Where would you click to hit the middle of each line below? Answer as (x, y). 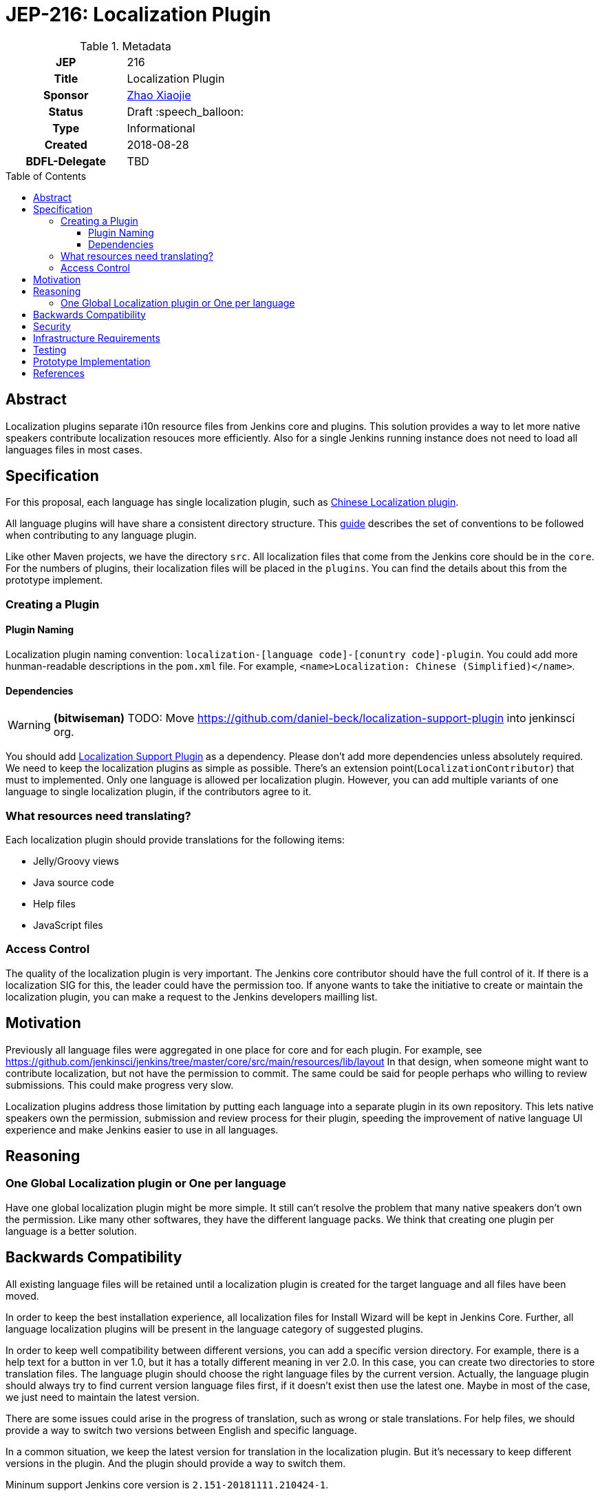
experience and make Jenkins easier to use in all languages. (142, 1129)
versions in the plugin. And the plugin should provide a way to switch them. (176, 1463)
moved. (22, 1295)
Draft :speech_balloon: (185, 111)
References (59, 373)
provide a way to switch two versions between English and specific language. (181, 1430)
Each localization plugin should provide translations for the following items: (175, 840)
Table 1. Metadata (126, 46)
